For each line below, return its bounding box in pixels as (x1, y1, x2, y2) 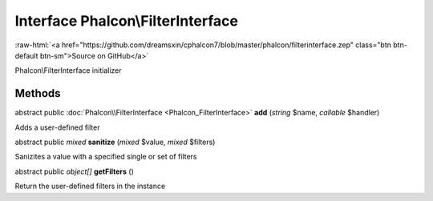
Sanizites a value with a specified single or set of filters (14, 152, 197, 162)
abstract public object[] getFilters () (14, 167, 134, 176)
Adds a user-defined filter (14, 123, 100, 132)
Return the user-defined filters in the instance (14, 181, 166, 191)
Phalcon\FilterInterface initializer (14, 66, 122, 75)
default (14, 50, 39, 60)
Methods (14, 86, 61, 100)
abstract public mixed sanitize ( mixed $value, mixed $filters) (14, 137, 216, 147)
